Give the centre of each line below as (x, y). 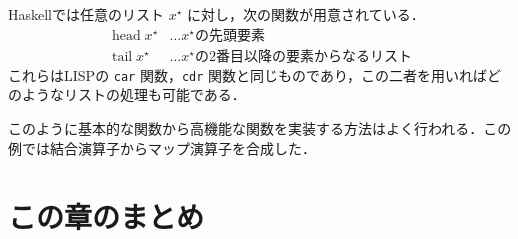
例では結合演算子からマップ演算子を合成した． (162, 147)
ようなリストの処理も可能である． (133, 94)
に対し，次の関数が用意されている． (306, 14)
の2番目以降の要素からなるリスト (303, 56)
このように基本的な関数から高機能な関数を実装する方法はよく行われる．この (260, 127)
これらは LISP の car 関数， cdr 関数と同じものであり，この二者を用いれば (247, 74)
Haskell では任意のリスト (86, 14)
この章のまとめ (106, 216)
